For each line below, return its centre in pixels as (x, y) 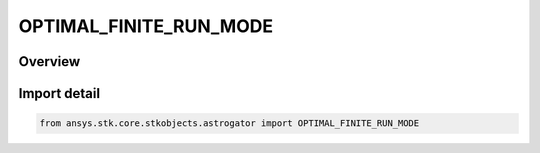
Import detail (59, 93)
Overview (49, 61)
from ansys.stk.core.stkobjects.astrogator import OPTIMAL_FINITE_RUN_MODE (229, 123)
